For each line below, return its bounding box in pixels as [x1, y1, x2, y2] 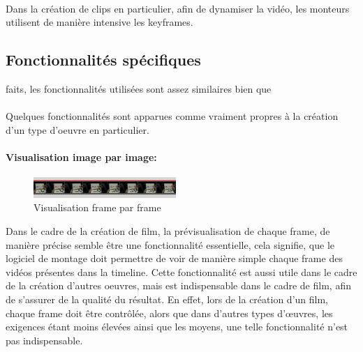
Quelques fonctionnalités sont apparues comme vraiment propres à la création [6, 109, 339, 123]
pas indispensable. [6, 332, 83, 347]
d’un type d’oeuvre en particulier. [6, 122, 149, 137]
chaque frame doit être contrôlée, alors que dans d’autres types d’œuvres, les [6, 305, 333, 320]
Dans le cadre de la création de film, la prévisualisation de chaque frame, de [6, 224, 330, 238]
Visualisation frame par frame [34, 200, 161, 215]
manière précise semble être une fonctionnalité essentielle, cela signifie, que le [6, 237, 334, 252]
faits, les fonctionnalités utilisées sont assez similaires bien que [6, 81, 272, 95]
